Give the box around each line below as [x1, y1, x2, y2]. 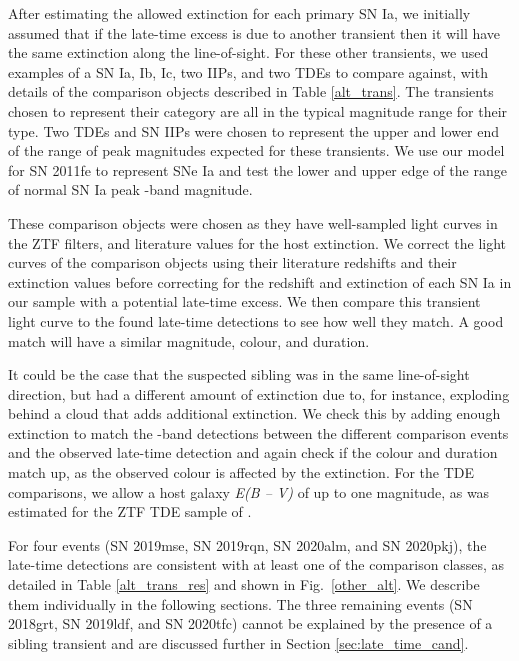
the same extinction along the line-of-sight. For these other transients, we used [8, 42, 489, 63]
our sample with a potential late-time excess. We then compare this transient [8, 291, 481, 312]
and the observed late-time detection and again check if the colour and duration [8, 442, 498, 463]
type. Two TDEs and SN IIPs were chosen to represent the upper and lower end [8, 120, 500, 141]
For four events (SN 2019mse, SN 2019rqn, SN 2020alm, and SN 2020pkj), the [8, 534, 487, 555]
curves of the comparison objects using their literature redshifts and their [8, 252, 457, 273]
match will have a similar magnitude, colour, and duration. [8, 330, 370, 351]
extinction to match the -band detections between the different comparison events [8, 422, 509, 443]
